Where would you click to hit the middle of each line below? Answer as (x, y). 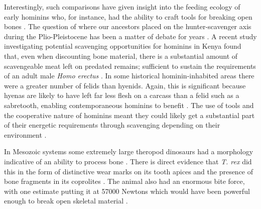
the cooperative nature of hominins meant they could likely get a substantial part (129, 115)
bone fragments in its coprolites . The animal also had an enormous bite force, (124, 181)
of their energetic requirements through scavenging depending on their (112, 125)
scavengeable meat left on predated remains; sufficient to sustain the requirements (130, 66)
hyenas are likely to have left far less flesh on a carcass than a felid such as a (122, 95)
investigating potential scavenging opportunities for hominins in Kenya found (123, 46)
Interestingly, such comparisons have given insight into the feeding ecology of (122, 7)
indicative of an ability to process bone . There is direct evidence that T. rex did (128, 161)
